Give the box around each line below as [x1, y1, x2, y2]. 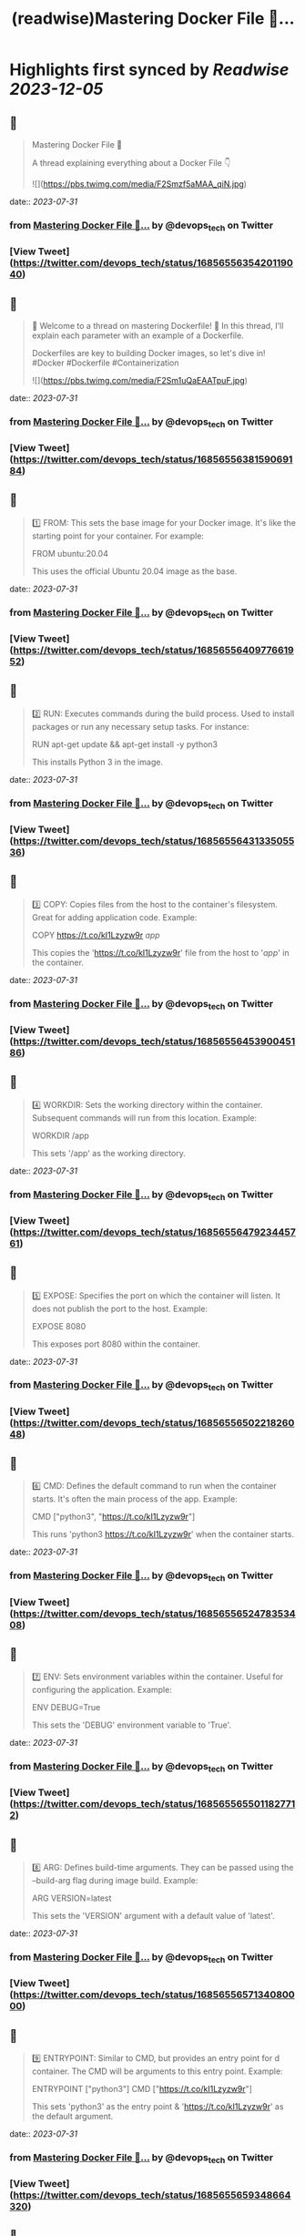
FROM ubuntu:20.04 [31, 548, 109, 559]
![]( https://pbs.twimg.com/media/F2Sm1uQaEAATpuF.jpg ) [31, 374, 249, 385]
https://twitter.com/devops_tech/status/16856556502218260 [13, 1416, 295, 1429]
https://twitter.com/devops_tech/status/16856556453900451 [13, 1034, 296, 1047]
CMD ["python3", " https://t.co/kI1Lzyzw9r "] [31, 1512, 196, 1523]
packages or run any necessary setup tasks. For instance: [31, 721, 249, 732]
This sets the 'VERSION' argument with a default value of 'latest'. [31, 1911, 275, 1922]
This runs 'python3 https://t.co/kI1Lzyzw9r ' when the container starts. [31, 1529, 294, 1540]
